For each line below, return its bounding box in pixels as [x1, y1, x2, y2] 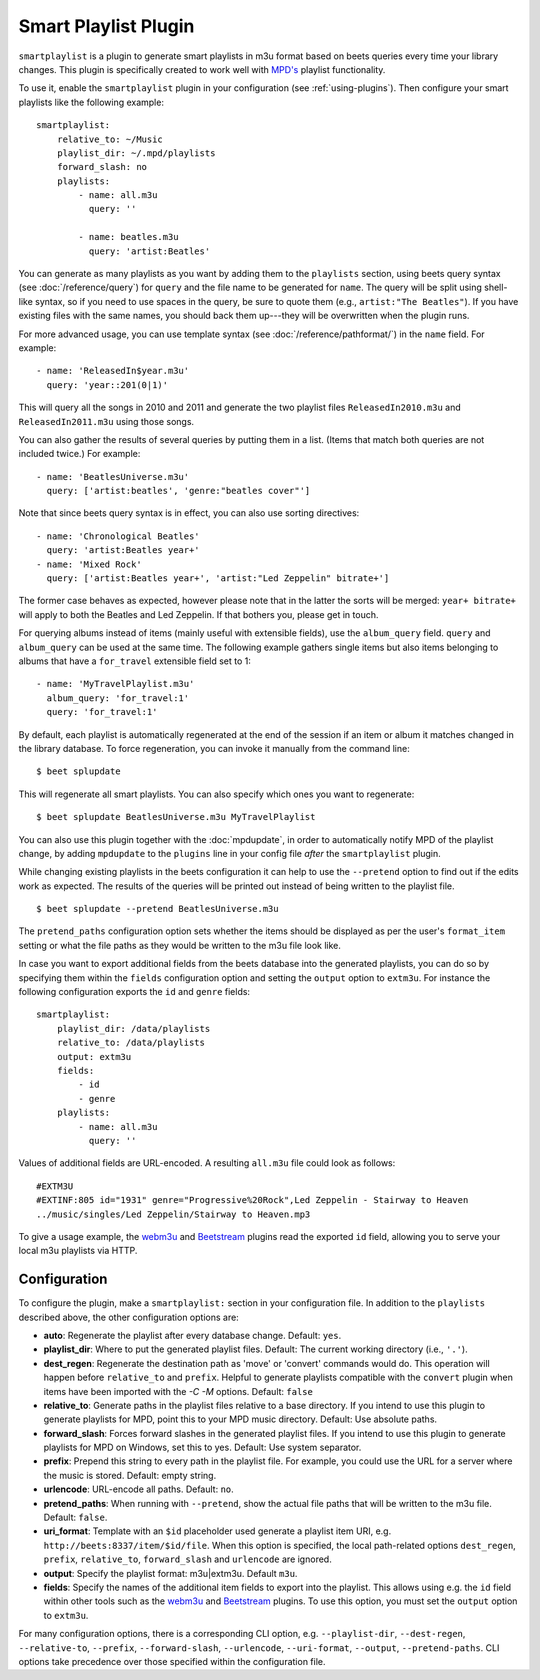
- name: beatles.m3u [78, 231, 179, 243]
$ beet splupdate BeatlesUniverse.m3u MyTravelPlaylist [36, 811, 316, 823]
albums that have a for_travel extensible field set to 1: [18, 655, 252, 667]
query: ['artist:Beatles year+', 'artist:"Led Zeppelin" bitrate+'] [46, 573, 390, 584]
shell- [483, 281, 508, 294]
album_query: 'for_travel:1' [46, 692, 190, 704]
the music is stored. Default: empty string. [43, 1469, 217, 1481]
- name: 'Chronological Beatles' [36, 530, 200, 542]
